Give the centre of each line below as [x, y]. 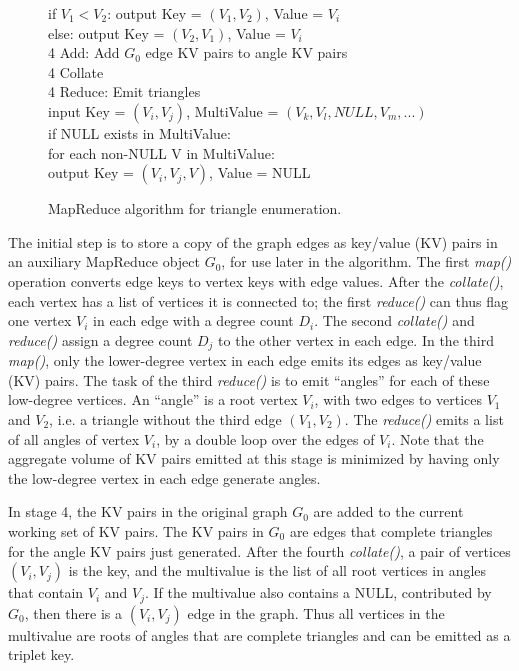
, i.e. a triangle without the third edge [165, 418]
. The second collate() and [394, 320]
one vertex [40, 320]
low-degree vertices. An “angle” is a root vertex [153, 399]
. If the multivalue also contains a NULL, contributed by [318, 592]
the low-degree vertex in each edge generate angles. [164, 477]
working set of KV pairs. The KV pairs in [136, 530]
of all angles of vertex [74, 438]
